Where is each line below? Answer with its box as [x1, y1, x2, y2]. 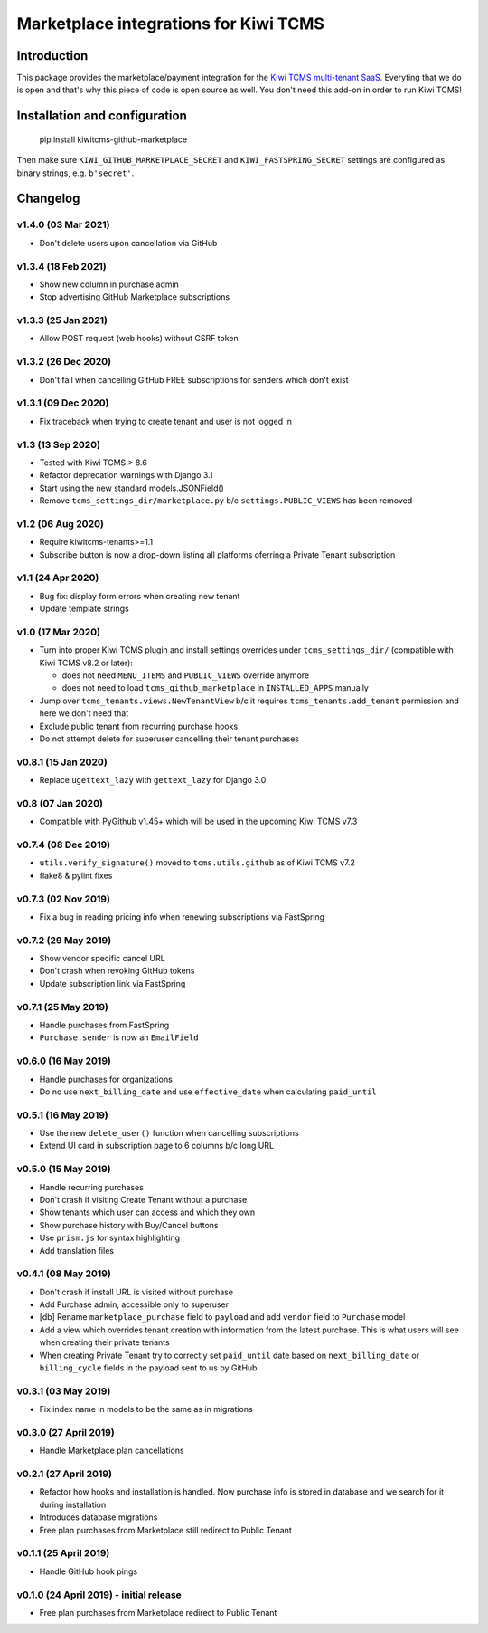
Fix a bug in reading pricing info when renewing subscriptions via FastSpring [39, 911, 325, 922]
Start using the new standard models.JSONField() [39, 482, 225, 493]
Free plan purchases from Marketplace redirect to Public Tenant [39, 1607, 277, 1618]
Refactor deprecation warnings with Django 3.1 [39, 470, 213, 481]
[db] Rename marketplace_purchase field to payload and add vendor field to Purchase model [39, 1312, 406, 1323]
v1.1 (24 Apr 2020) [16, 571, 99, 584]
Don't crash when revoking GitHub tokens [39, 965, 195, 977]
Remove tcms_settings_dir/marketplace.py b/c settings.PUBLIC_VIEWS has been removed [39, 495, 413, 506]
